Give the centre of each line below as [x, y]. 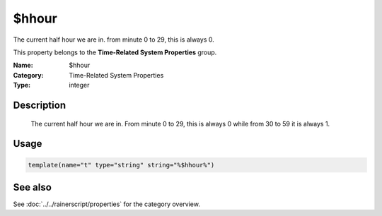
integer [79, 85]
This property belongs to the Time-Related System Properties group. [115, 52]
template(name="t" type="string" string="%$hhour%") [121, 165]
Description [40, 105]
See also [33, 187]
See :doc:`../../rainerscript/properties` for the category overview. [107, 204]
